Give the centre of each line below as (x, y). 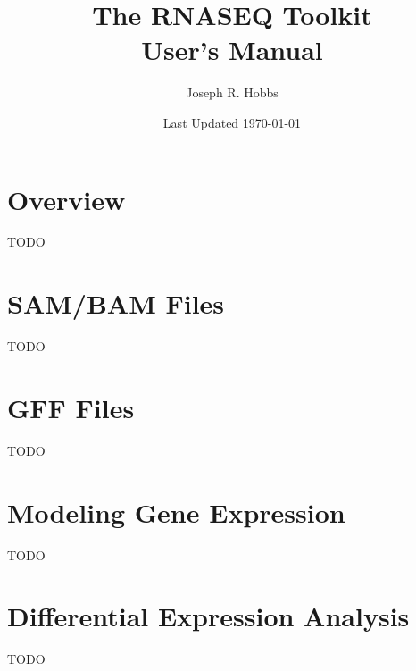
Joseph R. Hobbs (232, 92)
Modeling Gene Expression (176, 512)
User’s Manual (232, 50)
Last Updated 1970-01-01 (232, 122)
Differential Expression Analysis (208, 616)
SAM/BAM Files (116, 303)
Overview (67, 199)
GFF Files (71, 407)
